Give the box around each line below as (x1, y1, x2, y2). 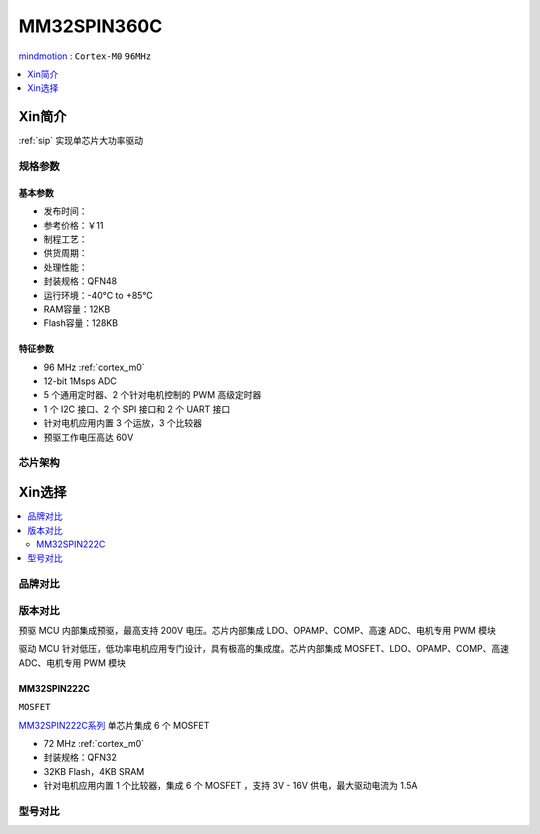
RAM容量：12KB (43, 303, 111, 315)
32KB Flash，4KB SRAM (43, 765, 145, 777)
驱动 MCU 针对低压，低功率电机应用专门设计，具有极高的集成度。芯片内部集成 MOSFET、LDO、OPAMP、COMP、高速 (18, 643, 510, 655)
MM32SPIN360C (18, 15, 163, 37)
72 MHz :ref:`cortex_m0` (43, 737, 145, 749)
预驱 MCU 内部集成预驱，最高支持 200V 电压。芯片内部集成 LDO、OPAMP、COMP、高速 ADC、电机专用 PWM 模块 (18, 625, 497, 636)
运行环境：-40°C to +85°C (43, 289, 154, 301)
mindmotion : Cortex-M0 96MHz (18, 50, 152, 62)
